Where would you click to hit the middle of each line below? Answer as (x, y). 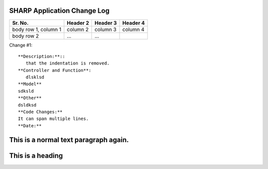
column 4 (134, 29)
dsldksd (27, 105)
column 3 (105, 29)
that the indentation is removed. (68, 63)
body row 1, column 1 (37, 29)
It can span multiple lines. (53, 119)
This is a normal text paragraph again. (69, 140)
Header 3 (106, 23)
